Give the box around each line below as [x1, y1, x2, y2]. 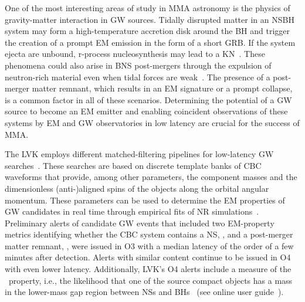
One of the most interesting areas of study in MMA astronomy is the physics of [5, 2, 290, 13]
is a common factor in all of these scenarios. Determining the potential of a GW [5, 93, 292, 106]
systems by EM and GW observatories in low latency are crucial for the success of [5, 116, 300, 128]
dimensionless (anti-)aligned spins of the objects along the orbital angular [5, 182, 269, 194]
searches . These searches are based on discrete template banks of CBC [5, 159, 262, 171]
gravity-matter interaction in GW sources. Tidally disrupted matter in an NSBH [5, 13, 294, 25]
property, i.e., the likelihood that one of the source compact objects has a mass [8, 274, 293, 286]
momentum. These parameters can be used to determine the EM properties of [5, 194, 285, 206]
